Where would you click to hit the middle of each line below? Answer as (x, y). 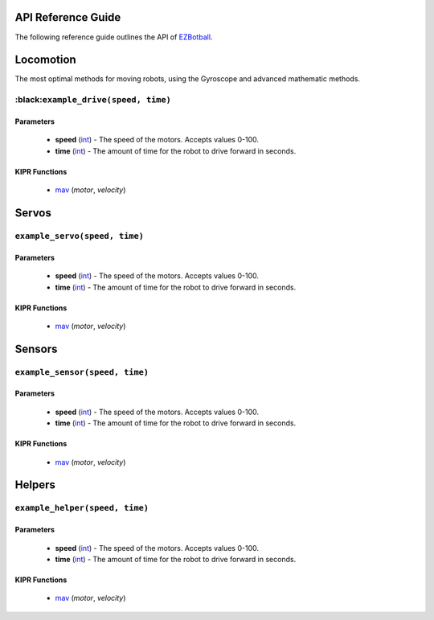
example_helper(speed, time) (82, 508)
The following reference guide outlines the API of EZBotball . (114, 37)
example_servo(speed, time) (80, 236)
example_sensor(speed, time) (82, 372)
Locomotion (45, 60)
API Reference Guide (68, 17)
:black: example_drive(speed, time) (93, 100)
